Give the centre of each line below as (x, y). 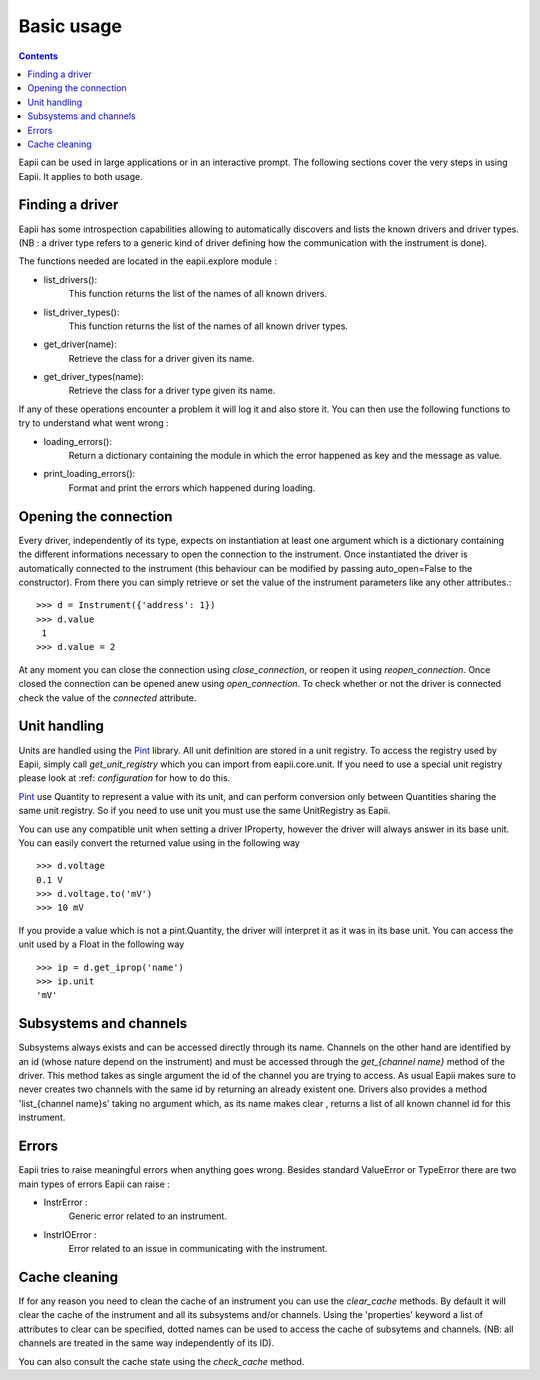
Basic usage (70, 26)
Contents (38, 56)
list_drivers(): (70, 279)
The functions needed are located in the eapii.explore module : (147, 261)
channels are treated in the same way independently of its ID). (146, 1343)
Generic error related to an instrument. (147, 1216)
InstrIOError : (70, 1234)
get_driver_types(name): (93, 377)
